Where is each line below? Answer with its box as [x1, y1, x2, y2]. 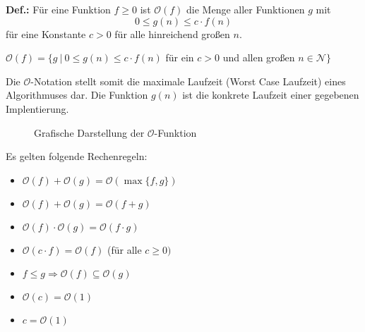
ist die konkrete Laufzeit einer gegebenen [182, 87, 359, 102]
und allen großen [222, 50, 295, 65]
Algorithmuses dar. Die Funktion [6, 87, 148, 102]
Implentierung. [6, 101, 69, 116]
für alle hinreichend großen [114, 26, 230, 41]
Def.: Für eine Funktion [6, 2, 111, 16]
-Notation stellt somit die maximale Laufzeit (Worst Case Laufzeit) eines [30, 73, 346, 88]
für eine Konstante [6, 26, 86, 41]
